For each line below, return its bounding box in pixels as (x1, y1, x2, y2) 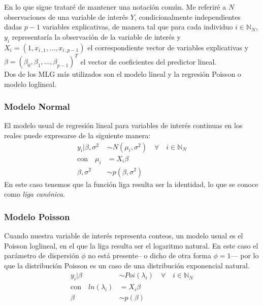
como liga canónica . (4, 189, 65, 199)
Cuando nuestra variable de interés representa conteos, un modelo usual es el (4, 230, 243, 240)
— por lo (231, 250, 259, 261)
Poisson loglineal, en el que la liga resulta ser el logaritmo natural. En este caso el (4, 240, 258, 251)
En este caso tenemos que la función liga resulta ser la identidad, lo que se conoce (4, 178, 258, 189)
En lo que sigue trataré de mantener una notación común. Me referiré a (4, 2, 226, 12)
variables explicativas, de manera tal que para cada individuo (42, 21, 233, 32)
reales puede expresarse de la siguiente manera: (4, 130, 151, 141)
